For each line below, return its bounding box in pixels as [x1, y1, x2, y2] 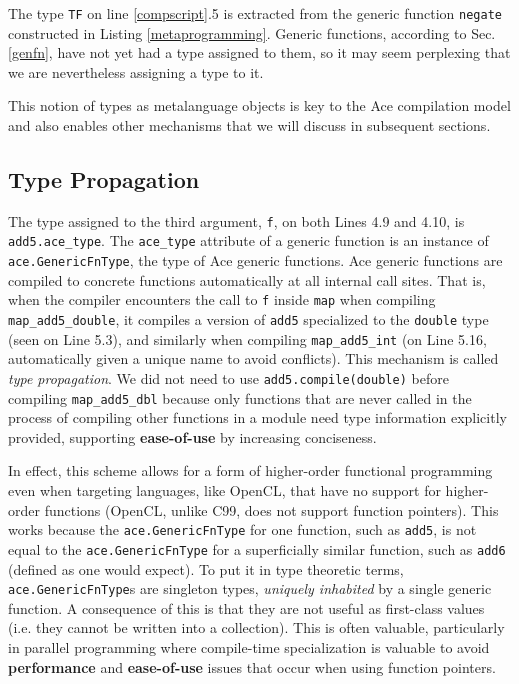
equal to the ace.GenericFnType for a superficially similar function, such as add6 [8, 538, 506, 559]
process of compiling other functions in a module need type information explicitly [8, 407, 507, 428]
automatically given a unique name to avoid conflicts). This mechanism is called [8, 348, 499, 369]
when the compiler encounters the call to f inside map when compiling [8, 289, 436, 310]
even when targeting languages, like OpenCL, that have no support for [8, 480, 441, 501]
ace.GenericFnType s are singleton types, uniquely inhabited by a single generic [8, 578, 492, 599]
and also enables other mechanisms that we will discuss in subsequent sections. [8, 115, 491, 136]
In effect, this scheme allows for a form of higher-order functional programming [8, 460, 493, 481]
